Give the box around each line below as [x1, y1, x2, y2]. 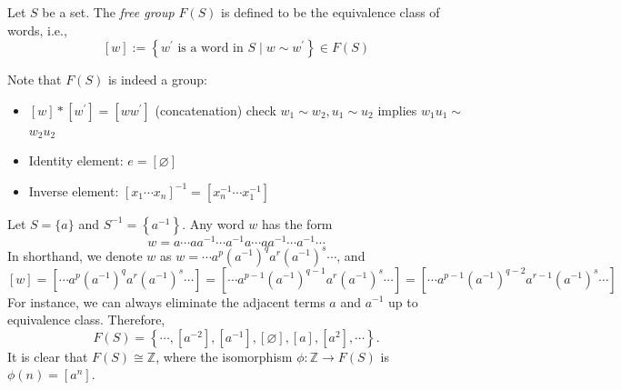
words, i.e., [7, 20, 67, 39]
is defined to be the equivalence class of [221, 3, 440, 21]
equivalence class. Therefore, [7, 310, 165, 329]
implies [377, 100, 417, 119]
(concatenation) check [155, 100, 276, 119]
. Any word [182, 214, 245, 233]
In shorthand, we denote [7, 245, 143, 265]
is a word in [177, 42, 244, 55]
